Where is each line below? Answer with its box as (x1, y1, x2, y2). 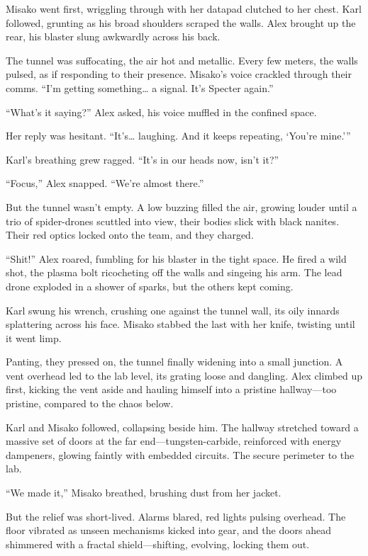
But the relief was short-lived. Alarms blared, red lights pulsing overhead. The (6, 509, 346, 523)
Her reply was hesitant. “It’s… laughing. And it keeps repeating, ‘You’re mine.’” (6, 128, 351, 143)
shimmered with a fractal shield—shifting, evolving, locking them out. (6, 536, 310, 551)
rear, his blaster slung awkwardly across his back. (6, 29, 221, 44)
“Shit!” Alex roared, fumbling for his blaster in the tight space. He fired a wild (6, 251, 347, 266)
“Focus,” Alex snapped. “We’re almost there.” (6, 176, 204, 191)
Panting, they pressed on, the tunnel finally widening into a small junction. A (6, 354, 343, 369)
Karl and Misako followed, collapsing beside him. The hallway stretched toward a (6, 419, 359, 434)
